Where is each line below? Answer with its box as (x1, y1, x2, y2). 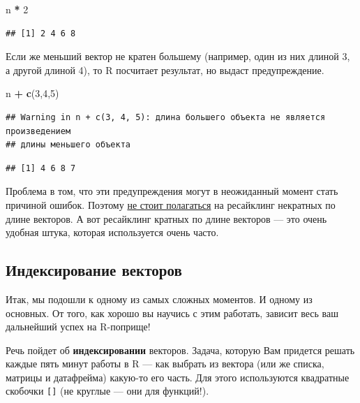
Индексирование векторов (6, 259, 182, 281)
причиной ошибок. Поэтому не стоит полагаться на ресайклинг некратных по (6, 197, 336, 212)
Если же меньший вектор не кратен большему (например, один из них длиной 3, (6, 49, 350, 64)
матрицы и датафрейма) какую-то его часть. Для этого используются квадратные (6, 369, 350, 384)
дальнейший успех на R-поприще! (6, 319, 151, 334)
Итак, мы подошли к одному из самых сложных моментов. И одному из (6, 291, 313, 306)
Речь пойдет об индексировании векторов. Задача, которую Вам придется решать (6, 342, 355, 357)
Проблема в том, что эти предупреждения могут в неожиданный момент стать (6, 184, 338, 198)
